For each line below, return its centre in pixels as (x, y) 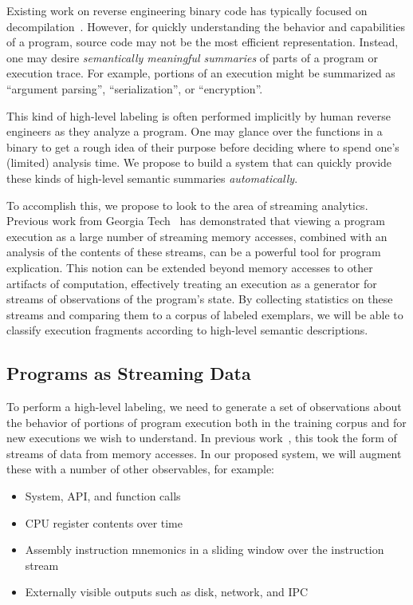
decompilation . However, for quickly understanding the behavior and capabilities (206, 26)
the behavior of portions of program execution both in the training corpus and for (206, 422)
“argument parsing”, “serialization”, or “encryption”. (135, 88)
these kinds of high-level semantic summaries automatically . (152, 178)
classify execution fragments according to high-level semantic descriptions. (187, 330)
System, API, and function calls (103, 496)
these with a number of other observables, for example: (140, 469)
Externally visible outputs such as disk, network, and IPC (167, 592)
